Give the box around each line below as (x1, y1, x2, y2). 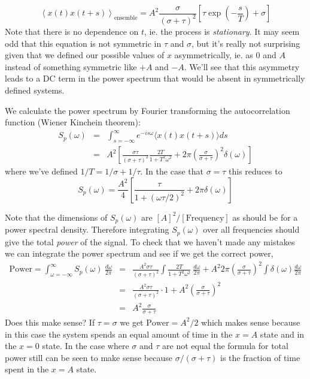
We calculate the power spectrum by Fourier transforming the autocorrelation (5, 104, 290, 116)
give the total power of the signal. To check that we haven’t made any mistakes (5, 235, 295, 248)
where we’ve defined (5, 165, 78, 178)
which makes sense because (201, 315, 300, 328)
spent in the (5, 363, 49, 375)
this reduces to (229, 165, 282, 178)
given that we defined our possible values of (5, 49, 165, 61)
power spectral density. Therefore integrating (5, 223, 169, 236)
